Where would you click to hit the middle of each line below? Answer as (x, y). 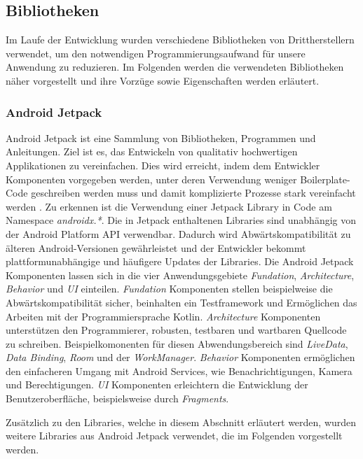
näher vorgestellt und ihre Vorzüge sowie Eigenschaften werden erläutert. (163, 80)
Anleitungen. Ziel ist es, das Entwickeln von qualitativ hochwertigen (152, 151)
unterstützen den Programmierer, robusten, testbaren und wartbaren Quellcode (176, 330)
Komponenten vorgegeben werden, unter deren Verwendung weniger (151, 179)
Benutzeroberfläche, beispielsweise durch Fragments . (117, 398)
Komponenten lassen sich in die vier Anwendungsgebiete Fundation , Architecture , (180, 275)
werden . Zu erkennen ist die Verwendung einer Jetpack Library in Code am (169, 206)
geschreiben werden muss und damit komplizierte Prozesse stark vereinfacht (193, 193)
